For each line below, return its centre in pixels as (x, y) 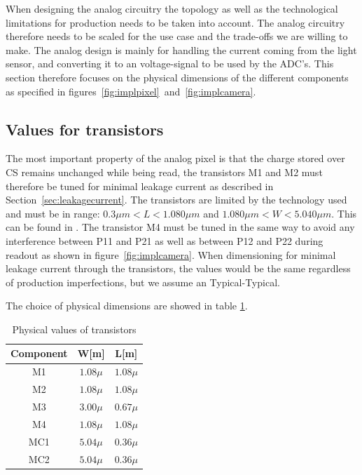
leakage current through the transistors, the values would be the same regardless (178, 268)
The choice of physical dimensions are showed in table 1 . (127, 306)
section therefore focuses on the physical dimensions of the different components (177, 77)
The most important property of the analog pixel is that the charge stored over (175, 158)
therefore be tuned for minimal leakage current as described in (140, 186)
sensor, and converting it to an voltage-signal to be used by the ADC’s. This (170, 63)
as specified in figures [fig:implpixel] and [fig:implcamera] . (131, 91)
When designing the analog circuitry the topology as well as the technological (172, 8)
